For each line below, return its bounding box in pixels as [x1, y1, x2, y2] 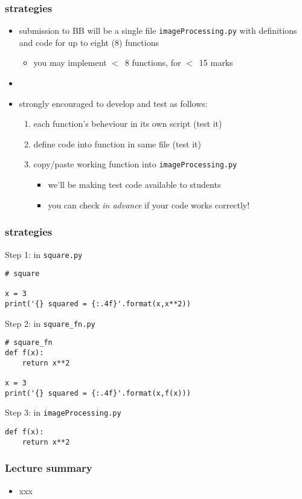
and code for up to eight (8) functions [19, 36, 159, 48]
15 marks [199, 56, 233, 69]
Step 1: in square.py [5, 248, 83, 260]
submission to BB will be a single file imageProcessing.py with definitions [19, 24, 297, 37]
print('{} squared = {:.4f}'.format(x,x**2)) [5, 300, 191, 309]
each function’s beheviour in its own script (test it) [33, 117, 222, 130]
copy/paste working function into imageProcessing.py [33, 158, 237, 170]
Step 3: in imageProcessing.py [5, 406, 121, 419]
